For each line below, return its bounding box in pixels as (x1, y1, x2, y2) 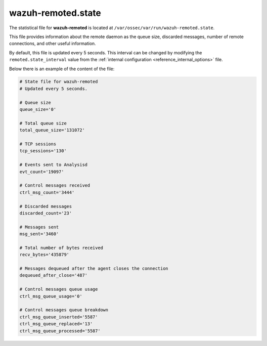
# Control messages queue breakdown (19, 307, 109, 313)
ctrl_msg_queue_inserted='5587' (19, 314, 98, 320)
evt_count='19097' (19, 169, 64, 174)
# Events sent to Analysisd (19, 162, 88, 168)
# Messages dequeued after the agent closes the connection (19, 266, 169, 271)
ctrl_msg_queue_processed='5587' (19, 328, 101, 334)
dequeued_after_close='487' (19, 272, 88, 278)
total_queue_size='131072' (19, 128, 85, 133)
